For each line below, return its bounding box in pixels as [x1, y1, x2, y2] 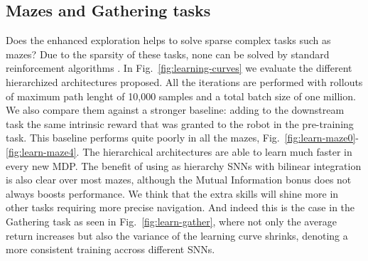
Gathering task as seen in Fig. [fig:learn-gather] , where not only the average [6, 213, 337, 228]
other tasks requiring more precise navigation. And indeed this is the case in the [6, 200, 355, 215]
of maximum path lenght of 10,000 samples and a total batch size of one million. [6, 88, 356, 103]
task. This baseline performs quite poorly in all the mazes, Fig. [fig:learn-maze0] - [6, 130, 359, 145]
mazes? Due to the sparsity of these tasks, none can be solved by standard [6, 46, 330, 61]
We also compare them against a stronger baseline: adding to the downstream [6, 102, 345, 117]
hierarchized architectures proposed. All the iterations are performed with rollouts [6, 74, 363, 89]
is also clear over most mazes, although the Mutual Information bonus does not [6, 172, 352, 187]
